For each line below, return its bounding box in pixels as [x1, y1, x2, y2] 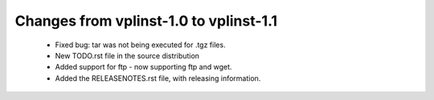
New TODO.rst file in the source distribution [55, 50, 200, 60]
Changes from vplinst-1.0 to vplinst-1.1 [14, 12, 277, 30]
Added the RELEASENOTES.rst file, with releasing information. [55, 73, 261, 83]
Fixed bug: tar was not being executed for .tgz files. [55, 40, 226, 50]
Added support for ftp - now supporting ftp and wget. [55, 62, 232, 72]
